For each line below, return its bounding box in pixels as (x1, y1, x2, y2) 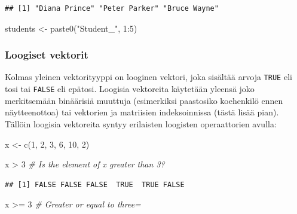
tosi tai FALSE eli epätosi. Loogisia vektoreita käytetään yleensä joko (5, 82, 255, 95)
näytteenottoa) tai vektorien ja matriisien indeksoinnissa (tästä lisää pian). (5, 106, 279, 118)
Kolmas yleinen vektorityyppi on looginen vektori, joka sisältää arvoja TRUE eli (5, 71, 292, 83)
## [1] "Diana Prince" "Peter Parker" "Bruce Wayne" (5, 4, 219, 13)
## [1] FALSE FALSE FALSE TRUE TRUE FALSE (5, 180, 185, 189)
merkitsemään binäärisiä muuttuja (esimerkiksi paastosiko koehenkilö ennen (5, 94, 283, 106)
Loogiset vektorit (5, 47, 88, 62)
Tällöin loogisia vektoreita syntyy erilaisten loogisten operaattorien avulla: (5, 117, 277, 130)
